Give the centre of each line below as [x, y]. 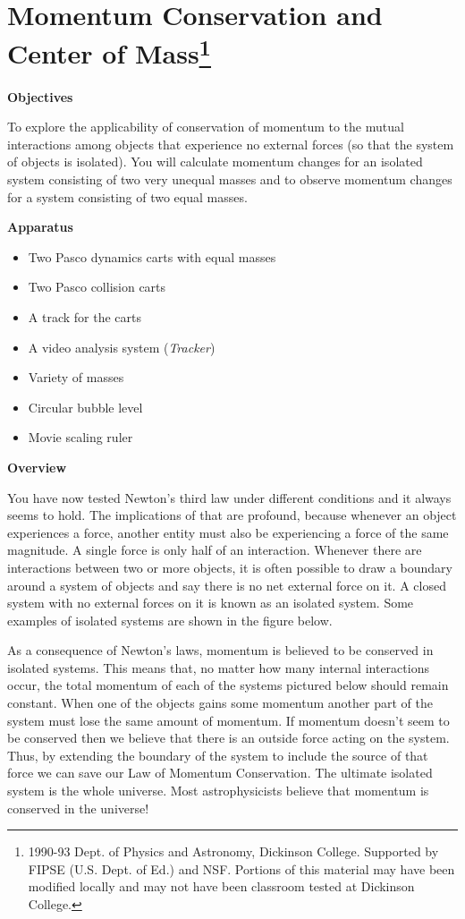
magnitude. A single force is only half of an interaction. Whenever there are [215, 550]
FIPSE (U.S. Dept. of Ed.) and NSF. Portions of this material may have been [241, 868]
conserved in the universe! [78, 808]
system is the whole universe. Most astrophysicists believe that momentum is [218, 791]
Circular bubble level [85, 407]
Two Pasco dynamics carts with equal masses [152, 256]
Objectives [40, 96]
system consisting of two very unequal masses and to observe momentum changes [230, 179]
